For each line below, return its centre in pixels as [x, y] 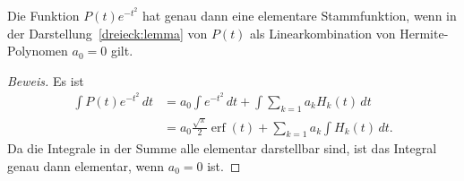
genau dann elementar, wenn [86, 165]
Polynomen [38, 51]
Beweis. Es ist [46, 80]
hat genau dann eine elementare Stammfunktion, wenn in [299, 15]
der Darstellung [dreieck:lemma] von [107, 33]
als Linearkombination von [323, 33]
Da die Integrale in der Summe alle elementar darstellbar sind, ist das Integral [222, 148]
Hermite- [424, 33]
